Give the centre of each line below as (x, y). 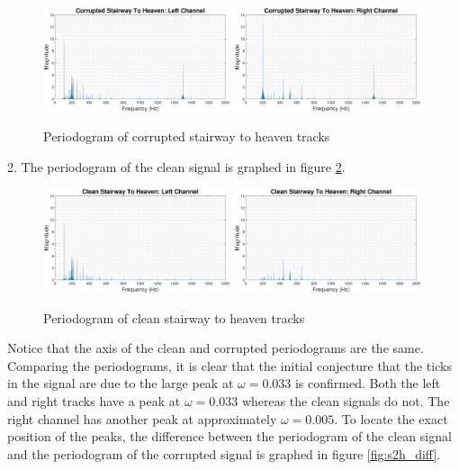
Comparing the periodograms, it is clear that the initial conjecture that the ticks (229, 365)
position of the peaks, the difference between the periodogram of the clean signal (229, 436)
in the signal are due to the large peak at (121, 383)
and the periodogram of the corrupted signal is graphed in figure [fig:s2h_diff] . (224, 453)
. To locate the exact (391, 418)
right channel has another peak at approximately (142, 418)
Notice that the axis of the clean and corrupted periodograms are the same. (216, 348)
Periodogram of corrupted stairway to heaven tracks (187, 136)
